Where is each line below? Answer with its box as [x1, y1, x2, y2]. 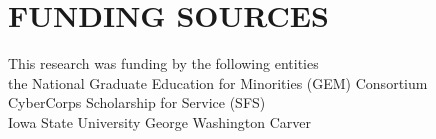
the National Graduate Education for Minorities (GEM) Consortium [8, 72, 428, 93]
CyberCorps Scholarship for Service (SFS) [8, 92, 266, 113]
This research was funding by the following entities [8, 53, 319, 74]
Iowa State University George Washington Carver [8, 111, 311, 132]
